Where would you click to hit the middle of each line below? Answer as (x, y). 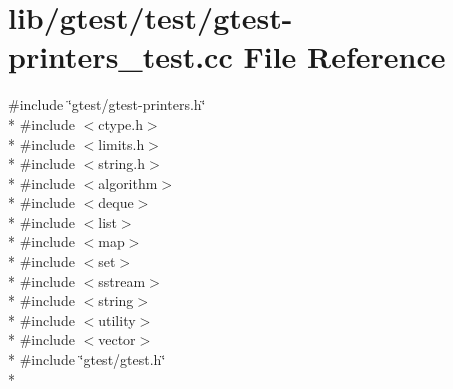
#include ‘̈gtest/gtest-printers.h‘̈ (107, 104)
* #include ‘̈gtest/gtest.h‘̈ (87, 359)
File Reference (344, 56)
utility (117, 319)
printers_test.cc (120, 56)
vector (117, 339)
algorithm (128, 182)
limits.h (121, 143)
